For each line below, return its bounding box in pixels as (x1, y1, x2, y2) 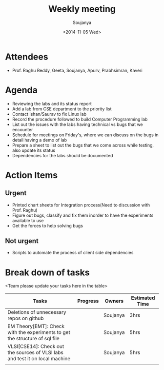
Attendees (5, 51, 48, 62)
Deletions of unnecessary (7, 309, 67, 316)
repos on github (7, 315, 44, 322)
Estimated (131, 294, 155, 301)
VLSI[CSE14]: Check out (7, 343, 64, 350)
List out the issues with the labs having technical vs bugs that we (12, 121, 143, 127)
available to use (12, 217, 44, 223)
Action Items (5, 169, 58, 181)
